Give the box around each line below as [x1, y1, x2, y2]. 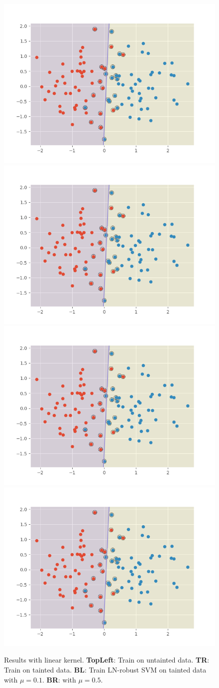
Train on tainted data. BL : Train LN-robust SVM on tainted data [4, 664, 207, 675]
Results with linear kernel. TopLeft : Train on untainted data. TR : [4, 655, 210, 665]
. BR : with [42, 674, 76, 685]
